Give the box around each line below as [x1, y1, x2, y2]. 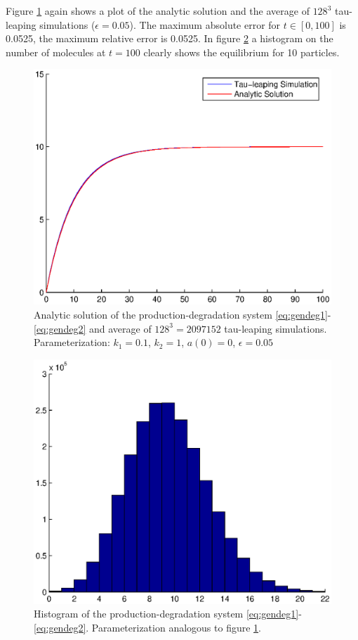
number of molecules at [6, 44, 106, 59]
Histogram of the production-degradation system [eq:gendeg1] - [34, 606, 302, 621]
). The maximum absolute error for [129, 17, 281, 32]
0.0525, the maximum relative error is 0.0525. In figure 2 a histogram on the [6, 31, 333, 46]
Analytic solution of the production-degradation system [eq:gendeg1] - [34, 307, 331, 321]
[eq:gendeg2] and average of [34, 321, 152, 335]
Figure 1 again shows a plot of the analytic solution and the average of [6, 4, 310, 18]
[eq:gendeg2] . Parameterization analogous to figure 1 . [34, 620, 261, 634]
